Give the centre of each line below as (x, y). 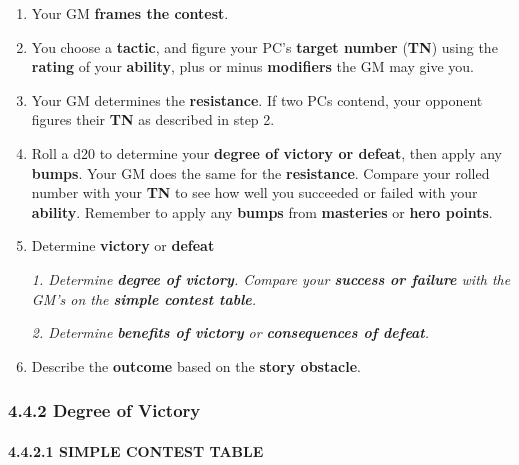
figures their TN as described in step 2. (153, 119)
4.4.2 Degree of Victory (104, 410)
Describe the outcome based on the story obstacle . (196, 365)
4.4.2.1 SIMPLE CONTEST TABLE (136, 450)
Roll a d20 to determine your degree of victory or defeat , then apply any (266, 152)
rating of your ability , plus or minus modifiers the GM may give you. (252, 66)
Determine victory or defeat (123, 245)
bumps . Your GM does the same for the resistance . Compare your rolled (260, 172)
